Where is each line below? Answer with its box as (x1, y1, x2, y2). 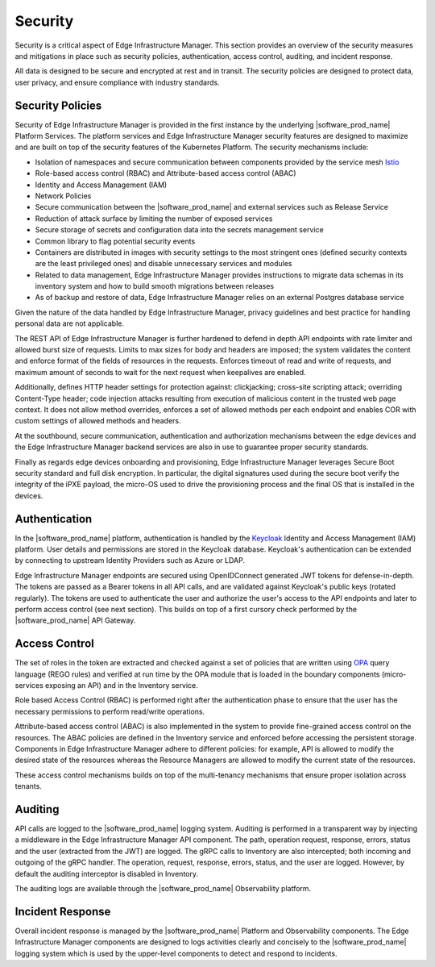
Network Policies (35, 190, 92, 201)
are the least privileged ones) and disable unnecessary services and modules (35, 259, 292, 269)
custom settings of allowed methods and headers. (14, 416, 181, 426)
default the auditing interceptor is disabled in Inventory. (14, 869, 199, 878)
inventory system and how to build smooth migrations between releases (35, 281, 274, 291)
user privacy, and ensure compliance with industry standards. (14, 77, 221, 87)
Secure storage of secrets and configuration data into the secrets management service (35, 225, 324, 235)
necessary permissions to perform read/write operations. (14, 706, 205, 716)
